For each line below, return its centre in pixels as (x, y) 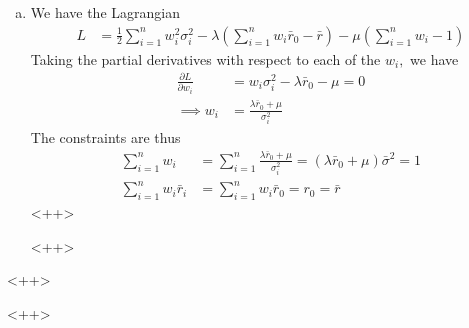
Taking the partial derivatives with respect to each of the (205, 58)
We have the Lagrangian (105, 12)
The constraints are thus (105, 136)
